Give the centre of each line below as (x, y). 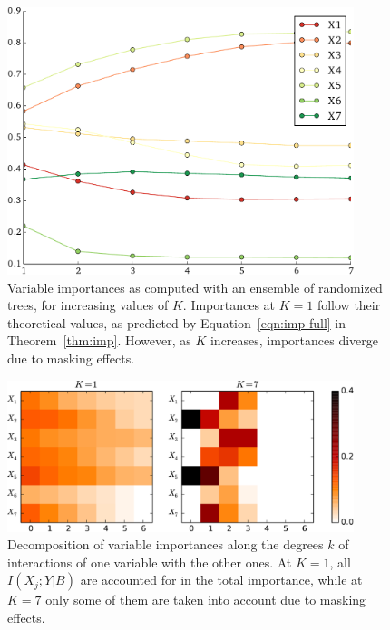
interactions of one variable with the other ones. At (150, 562)
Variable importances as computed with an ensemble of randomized (195, 287)
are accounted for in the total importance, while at (221, 580)
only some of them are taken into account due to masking (206, 600)
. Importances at (229, 305)
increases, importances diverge (294, 340)
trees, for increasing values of (88, 305)
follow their (349, 305)
